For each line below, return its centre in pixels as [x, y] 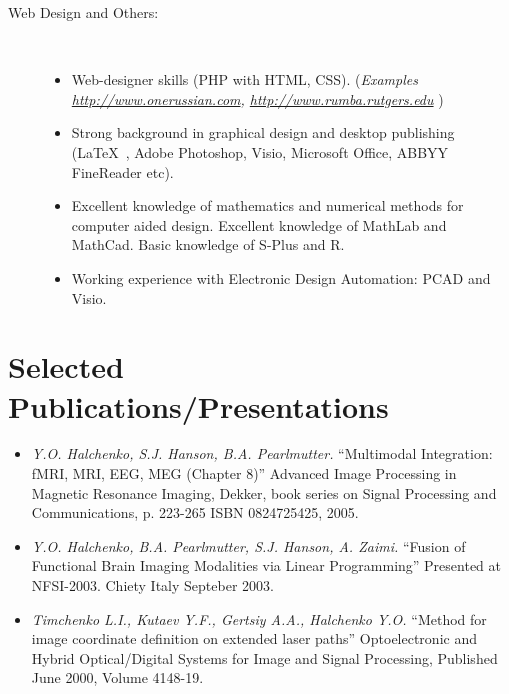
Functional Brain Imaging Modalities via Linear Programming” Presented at [266, 565]
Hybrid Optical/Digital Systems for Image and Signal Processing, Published [264, 657]
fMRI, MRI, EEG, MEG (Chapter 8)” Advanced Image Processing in [244, 473]
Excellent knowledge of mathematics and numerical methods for [267, 205]
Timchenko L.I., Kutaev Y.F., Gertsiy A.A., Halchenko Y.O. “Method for [259, 618]
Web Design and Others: [83, 12]
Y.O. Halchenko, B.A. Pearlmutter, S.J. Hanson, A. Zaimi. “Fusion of [248, 545]
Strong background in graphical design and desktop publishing [263, 132]
